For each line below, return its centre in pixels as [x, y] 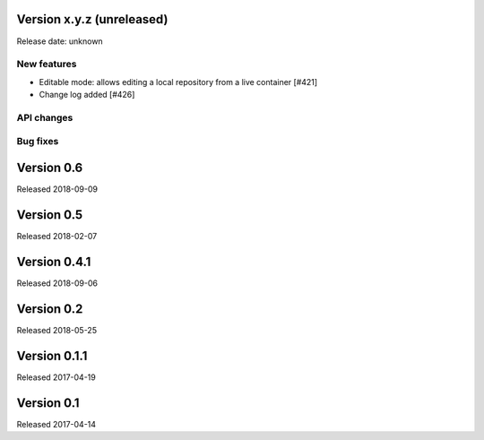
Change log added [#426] [87, 95]
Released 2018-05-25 [57, 330]
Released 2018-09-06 [57, 283]
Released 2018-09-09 [57, 189]
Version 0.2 [50, 309]
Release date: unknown [60, 41]
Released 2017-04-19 [56, 377]
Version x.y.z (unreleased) [92, 19]
